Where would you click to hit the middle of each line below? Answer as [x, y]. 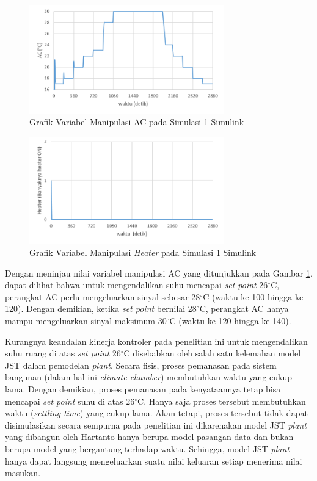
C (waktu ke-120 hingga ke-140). [230, 321]
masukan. [23, 473]
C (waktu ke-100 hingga [248, 296]
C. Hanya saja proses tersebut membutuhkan [222, 401]
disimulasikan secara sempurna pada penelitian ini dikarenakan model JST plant [156, 425]
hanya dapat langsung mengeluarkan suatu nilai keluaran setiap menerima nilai [154, 461]
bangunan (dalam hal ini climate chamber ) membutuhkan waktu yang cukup [149, 377]
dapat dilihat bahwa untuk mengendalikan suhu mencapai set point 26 [137, 285]
